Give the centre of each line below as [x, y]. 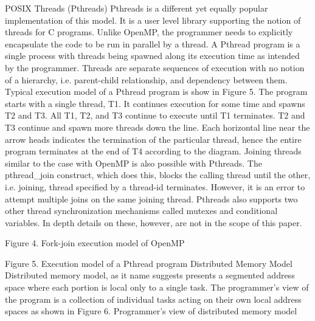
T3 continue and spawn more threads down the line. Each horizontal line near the [157, 127]
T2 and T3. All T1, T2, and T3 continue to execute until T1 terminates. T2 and [155, 115]
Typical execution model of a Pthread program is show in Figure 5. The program [156, 91]
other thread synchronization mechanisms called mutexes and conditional [141, 211]
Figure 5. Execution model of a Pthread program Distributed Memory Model [149, 263]
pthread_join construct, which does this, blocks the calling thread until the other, [158, 175]
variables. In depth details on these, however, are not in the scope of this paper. [154, 222]
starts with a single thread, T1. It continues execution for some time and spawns [155, 103]
